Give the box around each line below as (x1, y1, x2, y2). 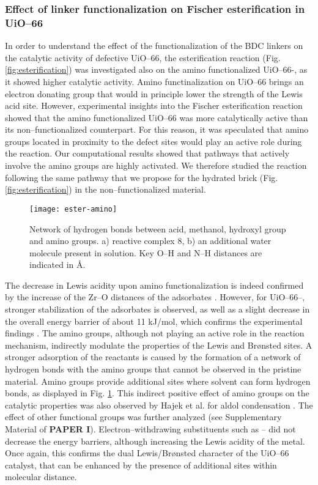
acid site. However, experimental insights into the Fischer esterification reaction (5, 99, 303, 112)
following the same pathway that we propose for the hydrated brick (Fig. (5, 171, 278, 183)
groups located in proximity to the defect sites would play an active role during (5, 135, 302, 147)
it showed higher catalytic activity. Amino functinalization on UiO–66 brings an (5, 75, 304, 87)
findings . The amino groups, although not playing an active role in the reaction (5, 327, 305, 339)
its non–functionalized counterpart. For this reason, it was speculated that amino (5, 123, 309, 136)
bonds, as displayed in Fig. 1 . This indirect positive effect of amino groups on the (5, 387, 309, 399)
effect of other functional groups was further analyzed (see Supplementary (5, 410, 282, 423)
